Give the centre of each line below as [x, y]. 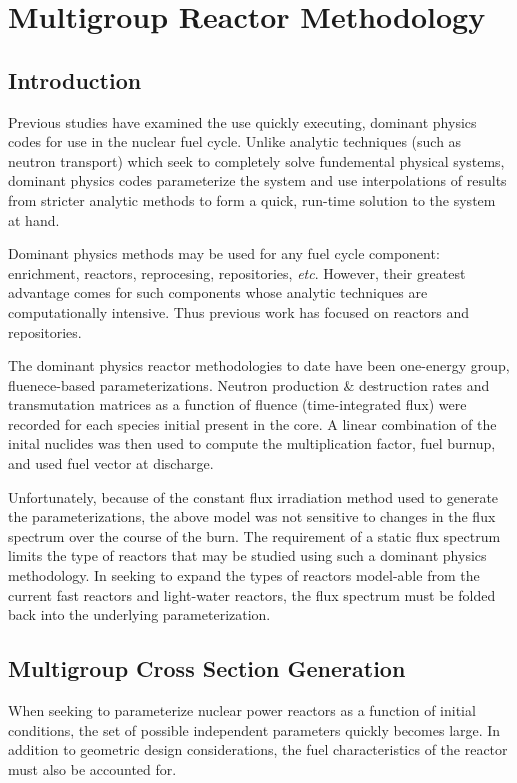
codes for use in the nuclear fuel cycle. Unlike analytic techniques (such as [235, 141]
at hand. [34, 219]
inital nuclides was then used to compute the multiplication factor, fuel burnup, [252, 443]
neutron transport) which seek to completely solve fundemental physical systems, [256, 160]
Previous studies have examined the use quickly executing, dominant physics [242, 121]
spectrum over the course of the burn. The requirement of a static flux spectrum [254, 535]
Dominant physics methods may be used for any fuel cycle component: [224, 253]
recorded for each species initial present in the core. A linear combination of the [252, 423]
